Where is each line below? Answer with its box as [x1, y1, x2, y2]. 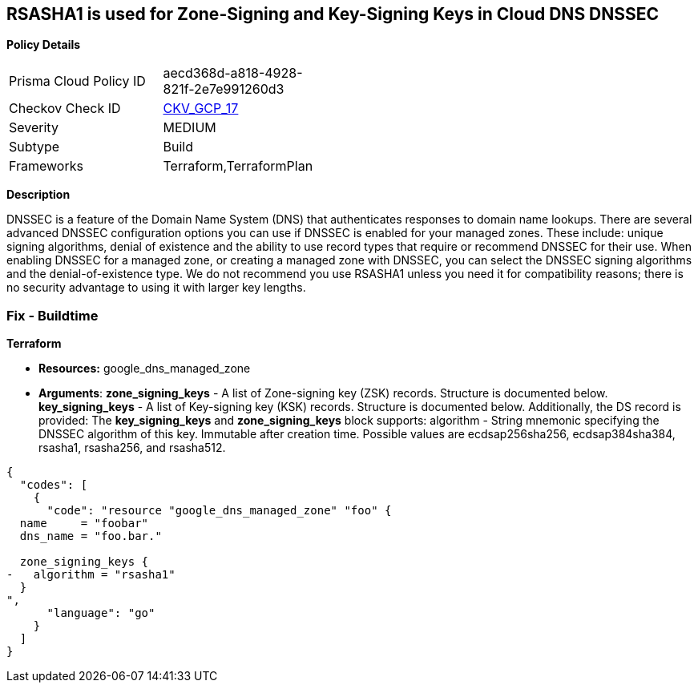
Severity [9, 119, 59, 136]
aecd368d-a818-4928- [163, 65, 303, 82]
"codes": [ [19, 478, 88, 492]
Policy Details [6, 38, 81, 52]
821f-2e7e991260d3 [163, 81, 284, 98]
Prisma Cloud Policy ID [9, 73, 146, 90]
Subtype [9, 139, 60, 155]
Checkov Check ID [9, 100, 121, 117]
